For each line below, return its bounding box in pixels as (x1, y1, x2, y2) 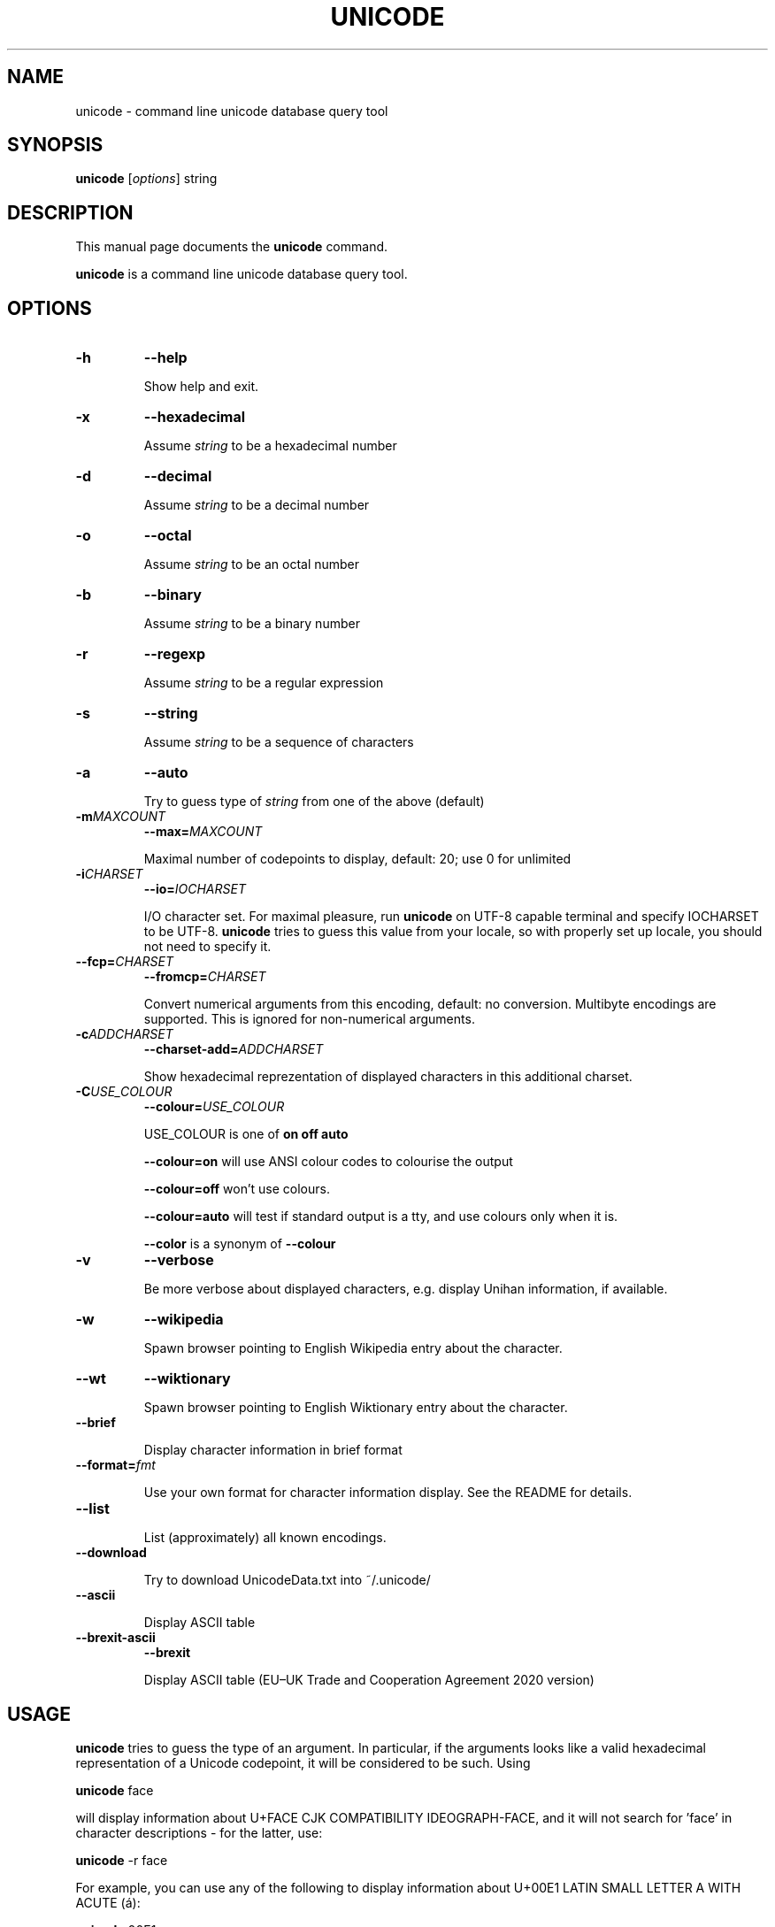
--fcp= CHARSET (75, 954, 174, 970)
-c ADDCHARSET (75, 1026, 173, 1042)
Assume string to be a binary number (143, 616, 360, 632)
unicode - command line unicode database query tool (75, 103, 388, 119)
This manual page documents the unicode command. (75, 239, 388, 255)
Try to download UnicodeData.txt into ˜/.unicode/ (143, 1572, 431, 1588)
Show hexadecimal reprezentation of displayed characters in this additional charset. (143, 1069, 633, 1085)
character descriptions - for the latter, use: (75, 1824, 323, 1840)
